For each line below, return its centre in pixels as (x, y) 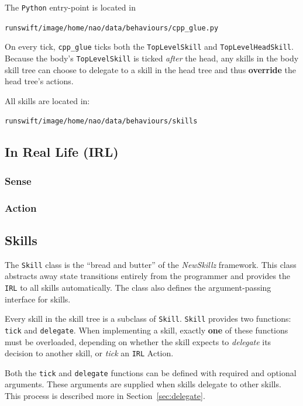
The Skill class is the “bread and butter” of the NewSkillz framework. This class (151, 264)
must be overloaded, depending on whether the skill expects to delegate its (138, 341)
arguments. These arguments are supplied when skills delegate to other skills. (143, 384)
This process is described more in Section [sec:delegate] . (105, 396)
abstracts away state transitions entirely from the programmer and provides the (148, 276)
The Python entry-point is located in (70, 7)
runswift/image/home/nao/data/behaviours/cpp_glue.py (112, 28)
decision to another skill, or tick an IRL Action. (89, 353)
